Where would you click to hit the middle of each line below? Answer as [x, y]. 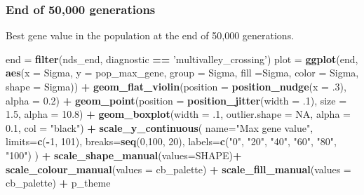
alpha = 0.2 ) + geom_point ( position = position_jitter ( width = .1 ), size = [176, 100]
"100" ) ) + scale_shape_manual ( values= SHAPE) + [124, 155]
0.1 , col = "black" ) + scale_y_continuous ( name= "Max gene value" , [160, 127]
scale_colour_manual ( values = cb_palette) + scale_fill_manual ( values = [178, 169]
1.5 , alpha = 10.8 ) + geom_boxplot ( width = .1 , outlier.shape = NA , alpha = [178, 114]
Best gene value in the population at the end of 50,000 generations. [150, 35]
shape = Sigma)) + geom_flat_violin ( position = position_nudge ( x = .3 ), [176, 86]
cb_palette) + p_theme [58, 183]
